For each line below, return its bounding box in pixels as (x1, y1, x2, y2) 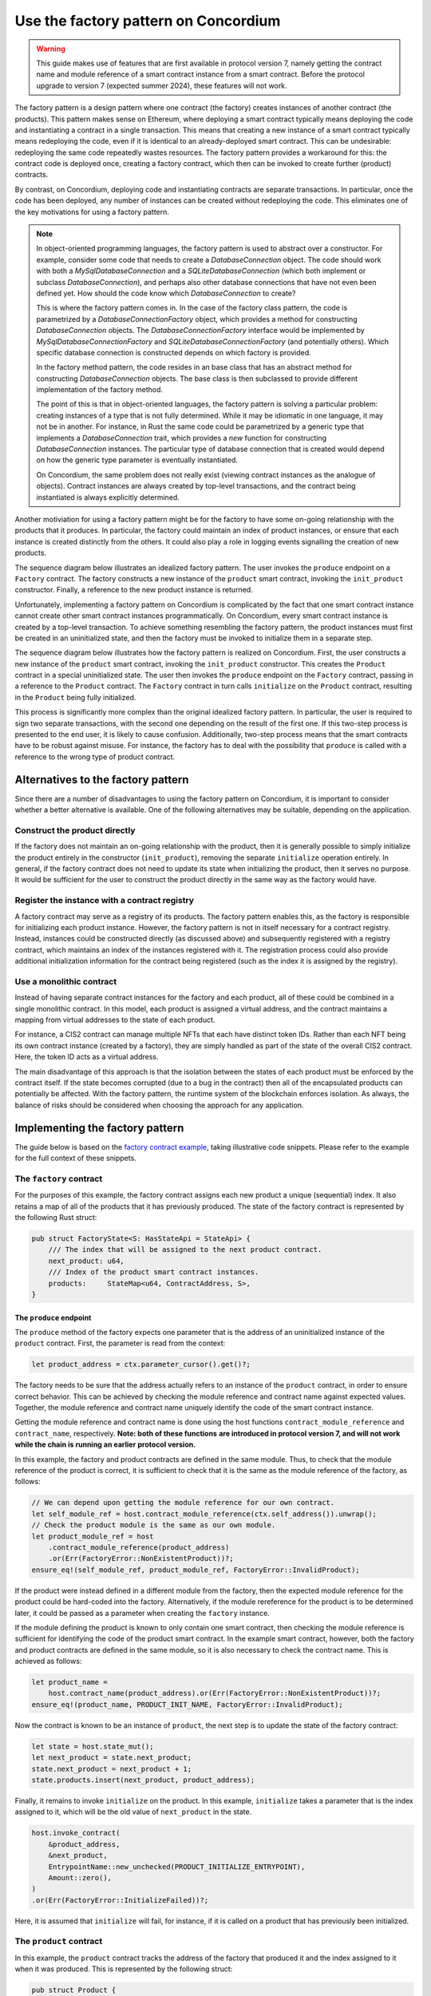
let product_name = (31, 1677, 108, 1687)
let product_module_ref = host (31, 1531, 155, 1541)
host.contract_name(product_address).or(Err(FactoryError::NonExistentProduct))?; (48, 1689, 382, 1698)
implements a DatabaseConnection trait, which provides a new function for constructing (36, 433, 327, 442)
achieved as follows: (14, 1657, 82, 1666)
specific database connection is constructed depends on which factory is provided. (36, 347, 311, 357)
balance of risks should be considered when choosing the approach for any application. (14, 1100, 304, 1110)
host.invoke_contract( (31, 1828, 121, 1838)
